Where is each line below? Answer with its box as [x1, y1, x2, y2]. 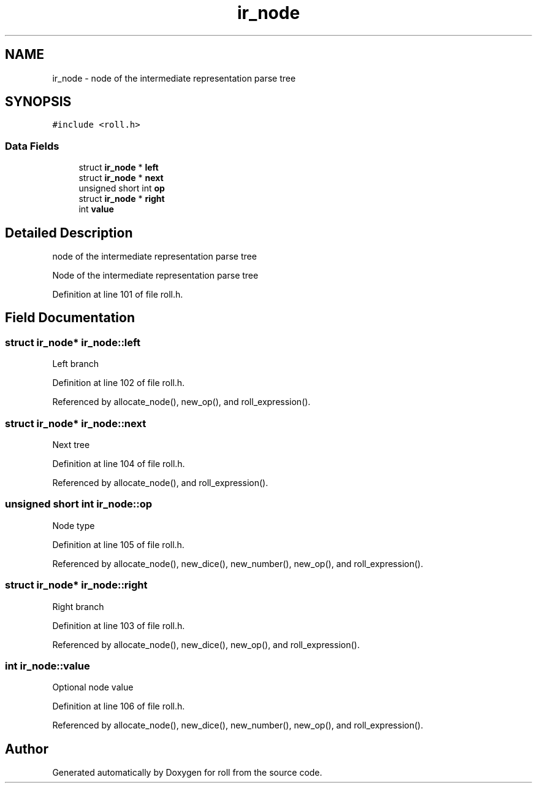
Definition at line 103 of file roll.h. [52, 620, 185, 631]
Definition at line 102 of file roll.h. [52, 377, 185, 388]
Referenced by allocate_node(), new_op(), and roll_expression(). [52, 396, 311, 408]
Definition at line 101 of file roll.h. [52, 289, 183, 300]
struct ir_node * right [78, 193, 165, 204]
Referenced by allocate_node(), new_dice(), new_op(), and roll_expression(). [52, 639, 360, 650]
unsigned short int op [78, 183, 165, 194]
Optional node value [52, 682, 134, 693]
